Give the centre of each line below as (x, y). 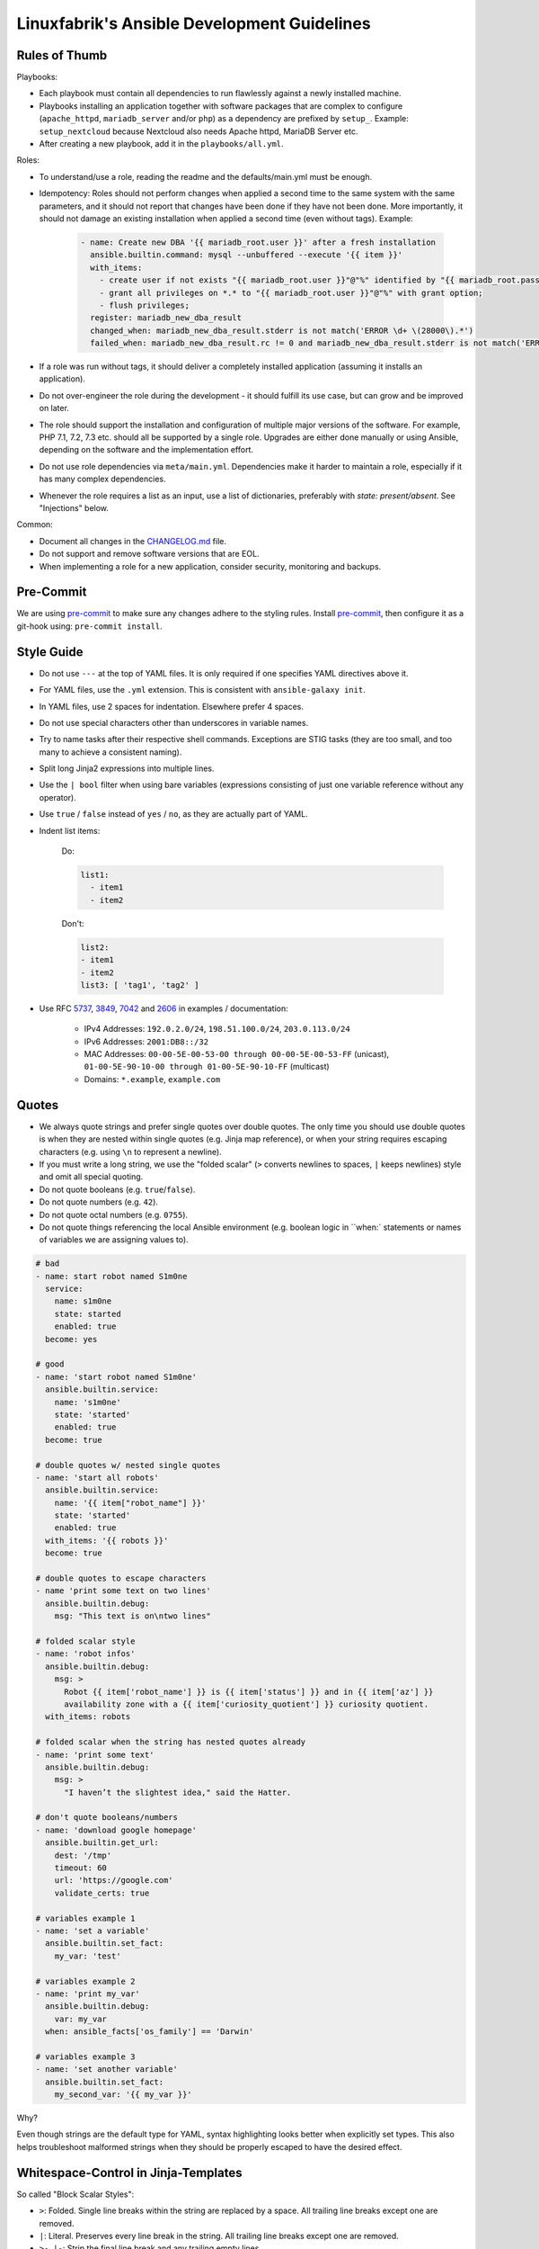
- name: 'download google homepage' (116, 1830)
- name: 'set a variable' (93, 1931)
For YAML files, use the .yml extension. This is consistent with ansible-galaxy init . (202, 690)
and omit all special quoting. (91, 1177)
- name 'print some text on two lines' (123, 1591)
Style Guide (50, 652)
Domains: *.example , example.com (152, 1079)
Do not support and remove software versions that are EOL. (149, 554)
